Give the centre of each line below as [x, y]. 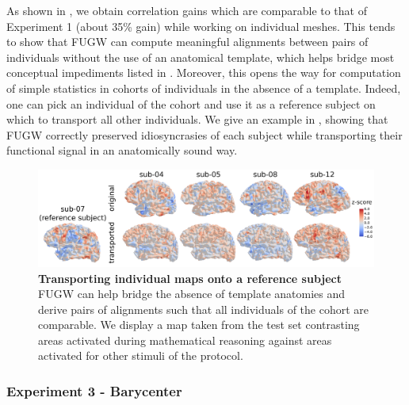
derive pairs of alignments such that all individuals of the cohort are [203, 309]
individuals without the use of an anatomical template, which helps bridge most [201, 57]
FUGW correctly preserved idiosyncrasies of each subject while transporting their [204, 134]
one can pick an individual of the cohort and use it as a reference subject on [191, 103]
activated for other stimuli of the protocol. [141, 355]
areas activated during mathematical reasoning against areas [185, 340]
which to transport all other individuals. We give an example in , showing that [197, 119]
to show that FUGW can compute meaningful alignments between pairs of [187, 42]
